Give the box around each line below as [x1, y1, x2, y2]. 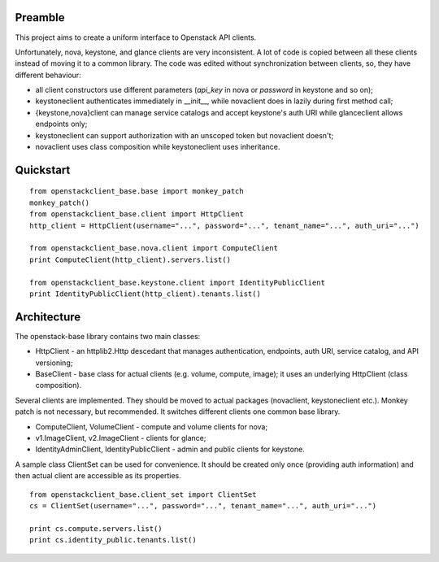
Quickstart [15, 163, 71, 176]
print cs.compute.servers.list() [29, 524, 163, 533]
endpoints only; [35, 119, 88, 129]
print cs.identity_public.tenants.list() [29, 535, 197, 545]
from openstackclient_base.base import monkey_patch [29, 187, 244, 196]
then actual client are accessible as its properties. [15, 471, 182, 481]
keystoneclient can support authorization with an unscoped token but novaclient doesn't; [35, 130, 334, 140]
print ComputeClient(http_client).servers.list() [29, 255, 232, 264]
